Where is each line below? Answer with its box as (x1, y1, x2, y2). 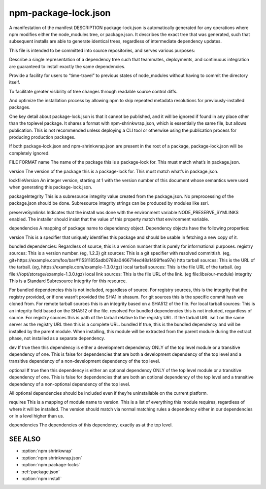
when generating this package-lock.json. (9, 184, 93, 190)
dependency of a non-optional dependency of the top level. (9, 381, 131, 387)
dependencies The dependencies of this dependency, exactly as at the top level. (9, 422, 173, 428)
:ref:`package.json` (21, 469, 60, 475)
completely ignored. (9, 150, 50, 156)
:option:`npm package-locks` (21, 462, 80, 468)
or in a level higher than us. (9, 413, 64, 419)
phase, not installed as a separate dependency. (9, 336, 105, 341)
